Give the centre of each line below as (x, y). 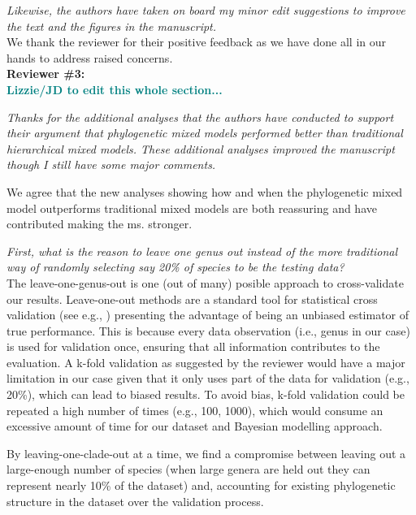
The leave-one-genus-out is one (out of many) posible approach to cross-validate (205, 282)
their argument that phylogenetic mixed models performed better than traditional (205, 133)
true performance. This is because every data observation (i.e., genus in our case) (208, 330)
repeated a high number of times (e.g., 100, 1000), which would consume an (195, 410)
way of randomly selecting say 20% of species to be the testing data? (175, 267)
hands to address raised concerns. (90, 57)
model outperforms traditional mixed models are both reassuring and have (192, 208)
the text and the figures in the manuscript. (112, 26)
